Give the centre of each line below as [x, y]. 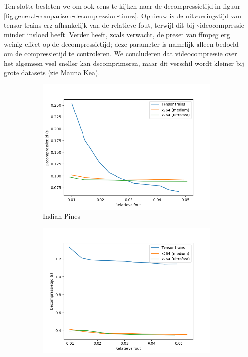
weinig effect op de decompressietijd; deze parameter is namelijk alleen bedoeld [121, 44]
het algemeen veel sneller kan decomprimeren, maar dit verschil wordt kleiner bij [124, 63]
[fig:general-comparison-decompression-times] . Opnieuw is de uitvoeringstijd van [123, 15]
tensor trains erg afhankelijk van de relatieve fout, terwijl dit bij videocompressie [124, 25]
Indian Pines [61, 216]
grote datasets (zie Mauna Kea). [52, 73]
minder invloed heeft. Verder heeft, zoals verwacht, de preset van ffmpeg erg [117, 34]
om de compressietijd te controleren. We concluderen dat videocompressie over [121, 53]
